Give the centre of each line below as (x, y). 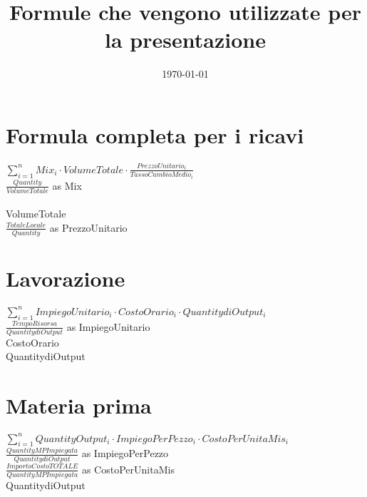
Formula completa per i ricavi (155, 134)
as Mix (67, 185)
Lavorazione (66, 278)
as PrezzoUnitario (88, 227)
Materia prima (79, 405)
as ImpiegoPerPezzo (125, 453)
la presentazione (185, 40)
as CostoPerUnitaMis (128, 469)
